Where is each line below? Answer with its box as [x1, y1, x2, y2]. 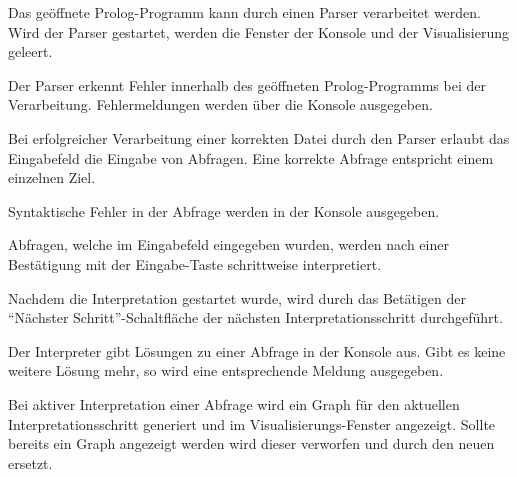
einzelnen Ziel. [8, 167, 96, 188]
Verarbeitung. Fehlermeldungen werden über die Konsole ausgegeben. [8, 94, 433, 115]
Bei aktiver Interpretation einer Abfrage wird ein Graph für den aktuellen [8, 393, 460, 414]
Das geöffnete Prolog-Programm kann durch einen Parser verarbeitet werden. [8, 2, 482, 22]
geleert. [8, 41, 53, 62]
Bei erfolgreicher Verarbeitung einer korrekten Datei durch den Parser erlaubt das [8, 127, 510, 148]
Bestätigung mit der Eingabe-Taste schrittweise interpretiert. [8, 253, 382, 274]
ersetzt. [8, 452, 53, 473]
